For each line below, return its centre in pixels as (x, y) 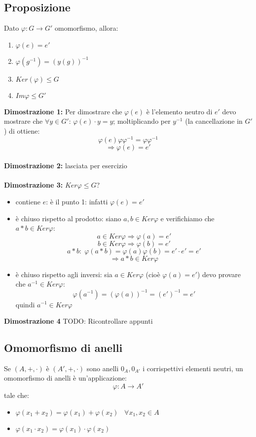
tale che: (17, 395)
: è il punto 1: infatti (77, 202)
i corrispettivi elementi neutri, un (193, 368)
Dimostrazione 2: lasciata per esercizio (66, 166)
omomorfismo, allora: (86, 28)
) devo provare (219, 274)
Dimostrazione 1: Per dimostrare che (63, 111)
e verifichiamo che (187, 218)
